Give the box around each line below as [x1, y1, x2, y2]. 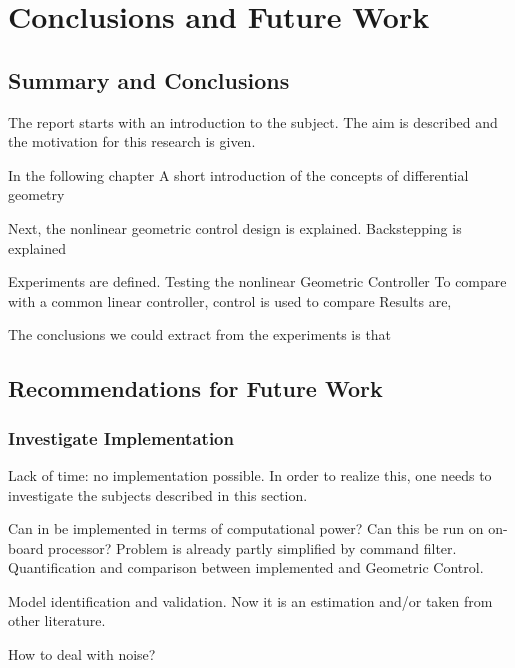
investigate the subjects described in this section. [8, 484, 308, 505]
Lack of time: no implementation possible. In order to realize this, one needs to [8, 464, 492, 485]
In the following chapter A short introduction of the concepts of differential [8, 164, 469, 185]
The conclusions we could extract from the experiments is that [8, 324, 392, 345]
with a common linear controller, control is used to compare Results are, [8, 290, 452, 311]
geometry [8, 184, 65, 205]
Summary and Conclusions [8, 64, 290, 95]
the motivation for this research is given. [8, 131, 256, 152]
